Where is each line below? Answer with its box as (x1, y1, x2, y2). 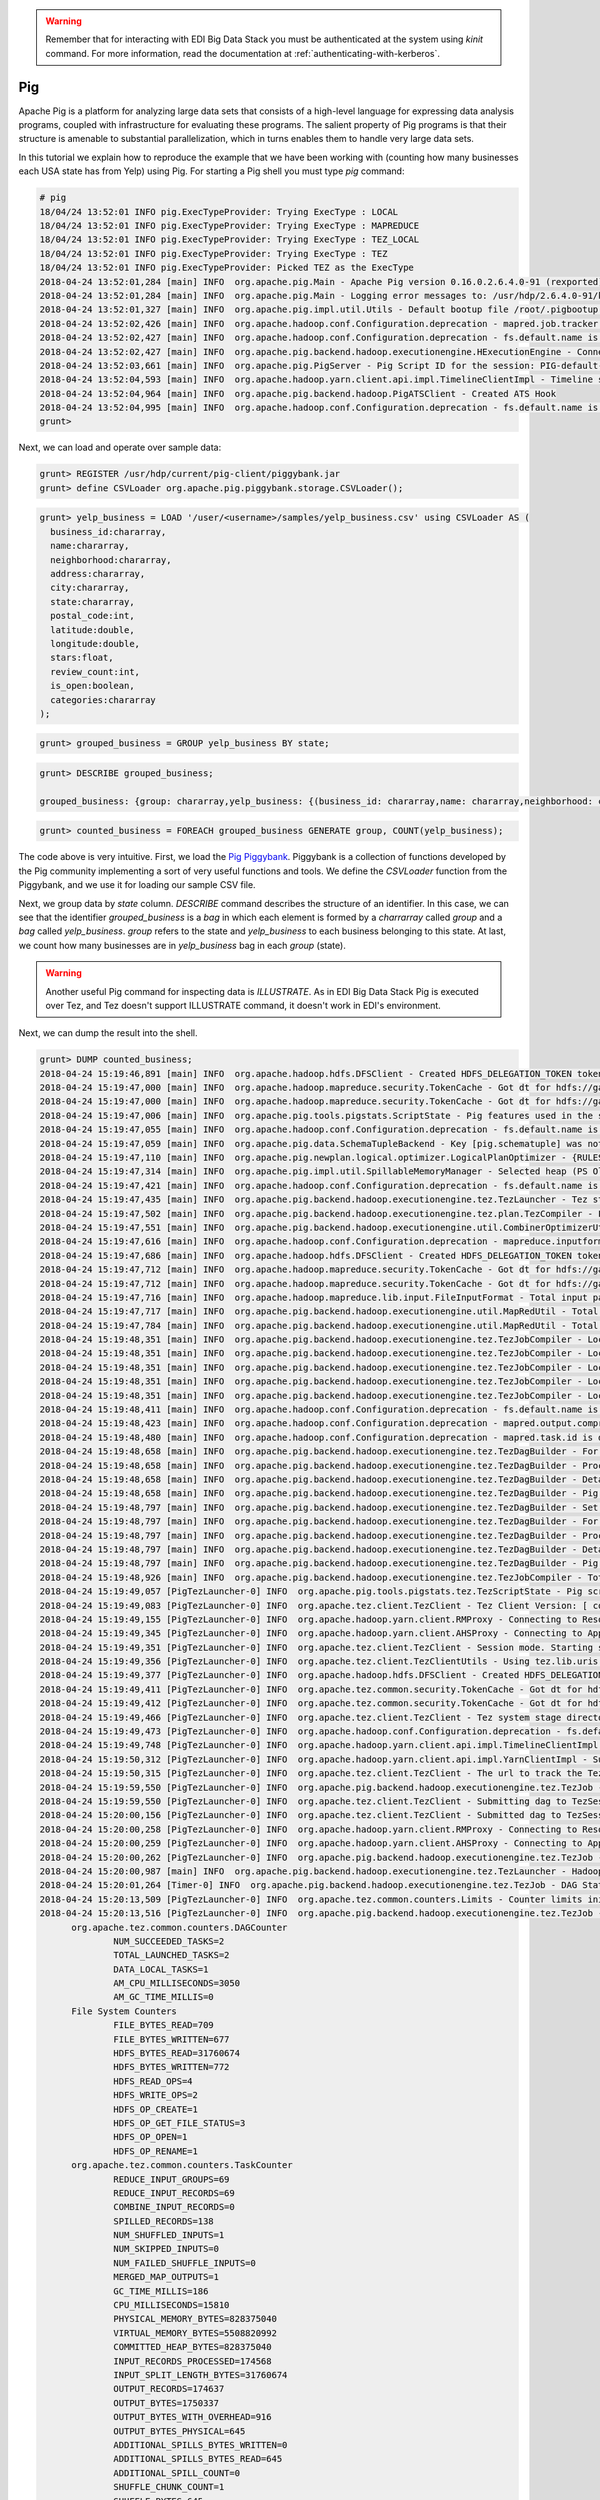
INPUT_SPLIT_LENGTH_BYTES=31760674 (113, 2370, 288, 2380)
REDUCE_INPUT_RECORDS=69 (113, 2187, 235, 2199)
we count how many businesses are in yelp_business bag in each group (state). (18, 939, 347, 951)
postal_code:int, (50, 610, 135, 622)
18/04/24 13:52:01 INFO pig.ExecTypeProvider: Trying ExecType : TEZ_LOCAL (39, 234, 420, 245)
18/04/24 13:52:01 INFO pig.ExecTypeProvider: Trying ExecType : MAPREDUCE (39, 220, 420, 232)
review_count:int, (50, 666, 140, 677)
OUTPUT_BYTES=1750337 (113, 2397, 220, 2409)
